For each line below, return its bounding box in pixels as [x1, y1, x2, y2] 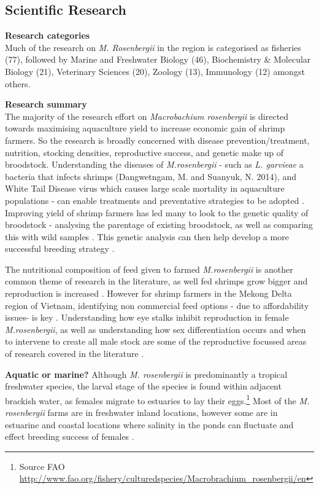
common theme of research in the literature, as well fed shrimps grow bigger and [5, 275, 308, 288]
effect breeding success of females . [5, 430, 134, 443]
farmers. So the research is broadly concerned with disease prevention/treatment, [5, 133, 310, 146]
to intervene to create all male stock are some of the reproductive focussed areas [5, 335, 307, 348]
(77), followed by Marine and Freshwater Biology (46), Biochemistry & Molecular [5, 53, 311, 66]
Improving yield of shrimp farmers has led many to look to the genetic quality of [5, 206, 309, 219]
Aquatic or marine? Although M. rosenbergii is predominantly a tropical [5, 367, 288, 380]
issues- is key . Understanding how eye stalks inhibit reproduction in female [5, 311, 289, 324]
